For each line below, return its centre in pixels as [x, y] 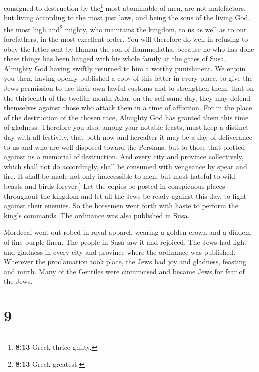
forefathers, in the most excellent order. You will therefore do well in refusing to [126, 39]
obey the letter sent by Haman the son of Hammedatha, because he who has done [129, 49]
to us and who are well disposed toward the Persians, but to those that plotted [125, 147]
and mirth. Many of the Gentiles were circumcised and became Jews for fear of [124, 271]
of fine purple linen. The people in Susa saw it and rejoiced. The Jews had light [126, 241]
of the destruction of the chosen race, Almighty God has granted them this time [126, 117]
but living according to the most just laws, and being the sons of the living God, [127, 18]
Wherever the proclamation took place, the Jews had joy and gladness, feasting [125, 261]
